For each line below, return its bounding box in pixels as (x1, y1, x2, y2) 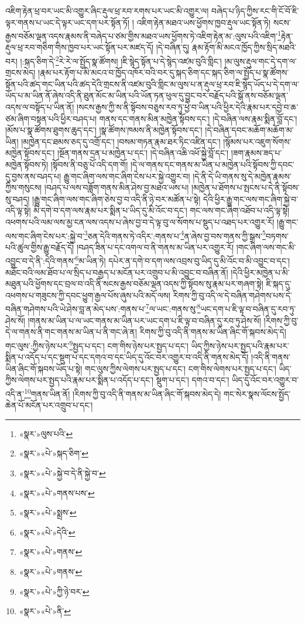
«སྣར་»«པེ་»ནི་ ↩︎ (19, 605, 71, 617)
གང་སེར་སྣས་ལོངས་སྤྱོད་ (223, 387, 291, 399)
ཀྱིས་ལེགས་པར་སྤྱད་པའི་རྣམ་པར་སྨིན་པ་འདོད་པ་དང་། (5, 374, 154, 386)
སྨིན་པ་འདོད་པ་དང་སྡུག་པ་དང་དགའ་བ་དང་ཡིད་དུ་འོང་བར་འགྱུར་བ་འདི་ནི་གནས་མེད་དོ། (5, 351, 249, 363)
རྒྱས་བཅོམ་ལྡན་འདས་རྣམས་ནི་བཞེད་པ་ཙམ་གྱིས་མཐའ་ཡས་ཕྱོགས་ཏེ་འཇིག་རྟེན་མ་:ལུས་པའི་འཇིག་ (5, 29, 278, 42)
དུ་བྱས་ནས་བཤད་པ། (5, 170, 61, 182)
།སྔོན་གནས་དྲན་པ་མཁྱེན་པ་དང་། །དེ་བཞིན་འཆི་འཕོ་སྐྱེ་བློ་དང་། (57, 147, 229, 159)
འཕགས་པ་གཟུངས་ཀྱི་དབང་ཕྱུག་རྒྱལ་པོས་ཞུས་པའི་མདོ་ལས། (5, 289, 171, 301)
